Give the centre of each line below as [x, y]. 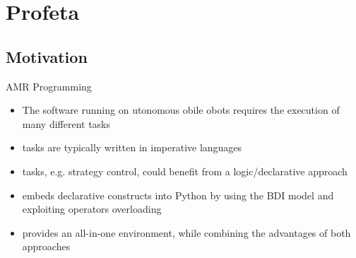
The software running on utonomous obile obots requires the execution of [181, 110]
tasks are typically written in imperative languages [132, 147]
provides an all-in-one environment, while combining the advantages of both [186, 232]
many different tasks [66, 123]
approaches [46, 246]
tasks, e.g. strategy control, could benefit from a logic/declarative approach [185, 171]
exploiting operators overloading [92, 209]
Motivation [47, 56]
